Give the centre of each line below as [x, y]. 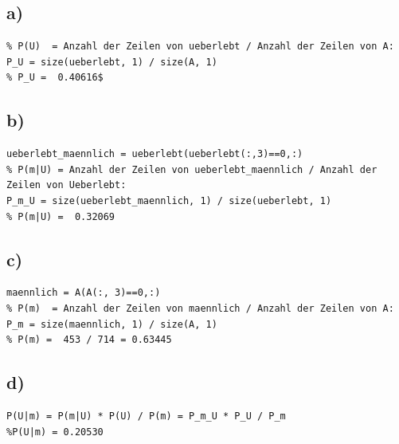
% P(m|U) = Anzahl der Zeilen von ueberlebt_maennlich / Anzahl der [192, 169]
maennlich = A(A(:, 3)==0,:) [84, 293]
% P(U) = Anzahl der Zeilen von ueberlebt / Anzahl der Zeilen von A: [200, 47]
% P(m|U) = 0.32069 [61, 216]
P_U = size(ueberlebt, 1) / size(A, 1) [112, 62]
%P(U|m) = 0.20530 [55, 432]
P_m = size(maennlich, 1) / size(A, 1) [112, 324]
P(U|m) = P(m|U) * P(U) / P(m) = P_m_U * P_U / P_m [146, 416]
